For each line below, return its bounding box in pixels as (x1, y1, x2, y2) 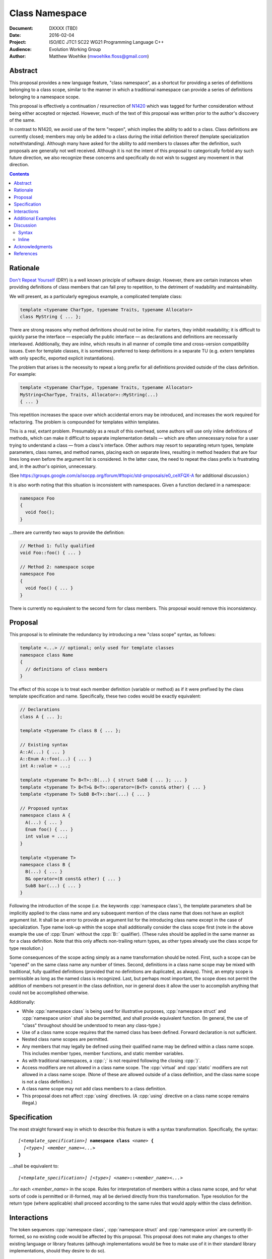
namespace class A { (20, 812, 71, 818)
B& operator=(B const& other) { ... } (25, 876, 121, 881)
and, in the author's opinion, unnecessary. (9, 463, 97, 469)
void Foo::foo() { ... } (20, 550, 82, 556)
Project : (9, 39, 27, 45)
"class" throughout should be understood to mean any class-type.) (22, 1022, 161, 1028)
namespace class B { (20, 862, 71, 867)
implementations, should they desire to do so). (9, 1248, 106, 1254)
